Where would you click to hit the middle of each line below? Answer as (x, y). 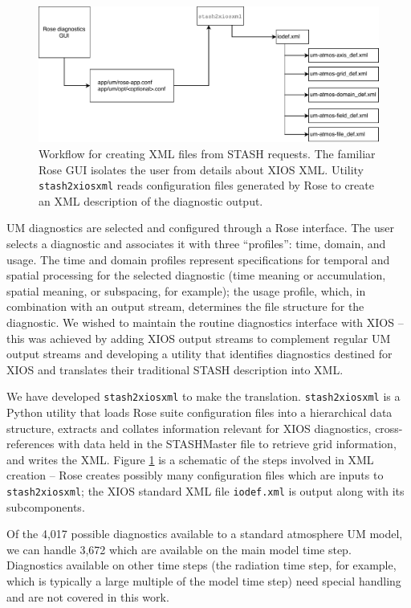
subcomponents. (46, 506)
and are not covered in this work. (88, 596)
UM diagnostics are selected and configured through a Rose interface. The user (200, 228)
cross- (389, 428)
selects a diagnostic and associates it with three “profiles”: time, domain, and (196, 243)
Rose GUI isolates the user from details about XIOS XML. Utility (201, 169)
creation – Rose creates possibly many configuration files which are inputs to (195, 475)
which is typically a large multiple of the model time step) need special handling (204, 580)
